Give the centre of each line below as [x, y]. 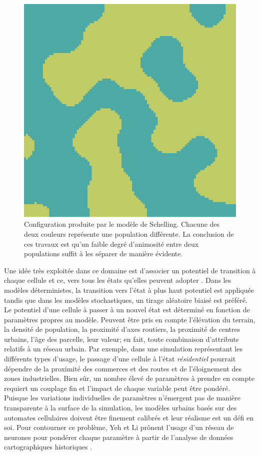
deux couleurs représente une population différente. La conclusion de [129, 234]
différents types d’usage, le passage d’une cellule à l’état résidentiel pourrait [120, 359]
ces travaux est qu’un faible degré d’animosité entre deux [111, 244]
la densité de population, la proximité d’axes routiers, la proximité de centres [122, 329]
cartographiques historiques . [48, 447]
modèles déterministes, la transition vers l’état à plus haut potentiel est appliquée [129, 290]
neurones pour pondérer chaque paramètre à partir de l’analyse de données [119, 437]
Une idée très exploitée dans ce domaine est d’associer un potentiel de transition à [130, 270]
